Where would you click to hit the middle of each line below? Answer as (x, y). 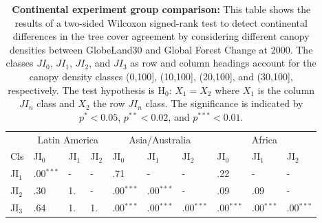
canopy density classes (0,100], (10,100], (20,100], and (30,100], (161, 76)
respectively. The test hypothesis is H (87, 90)
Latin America (68, 139)
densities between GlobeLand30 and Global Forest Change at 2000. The (161, 49)
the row (109, 103)
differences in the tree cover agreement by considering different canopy (161, 36)
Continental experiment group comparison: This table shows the (161, 9)
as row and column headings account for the (223, 63)
